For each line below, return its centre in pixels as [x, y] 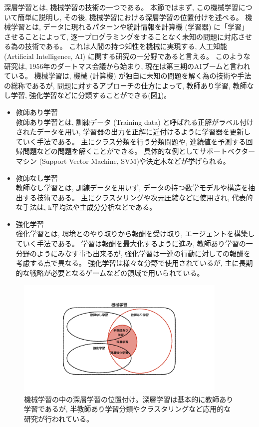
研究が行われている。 [59, 418]
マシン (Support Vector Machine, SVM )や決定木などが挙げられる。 [123, 161]
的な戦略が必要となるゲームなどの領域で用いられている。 [110, 272]
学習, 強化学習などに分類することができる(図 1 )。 [91, 95]
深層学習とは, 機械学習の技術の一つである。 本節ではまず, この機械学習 [121, 7]
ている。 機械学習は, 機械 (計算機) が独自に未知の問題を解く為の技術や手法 [128, 76]
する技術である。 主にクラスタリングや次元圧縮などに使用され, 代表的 [138, 197]
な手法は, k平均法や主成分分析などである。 [86, 207]
